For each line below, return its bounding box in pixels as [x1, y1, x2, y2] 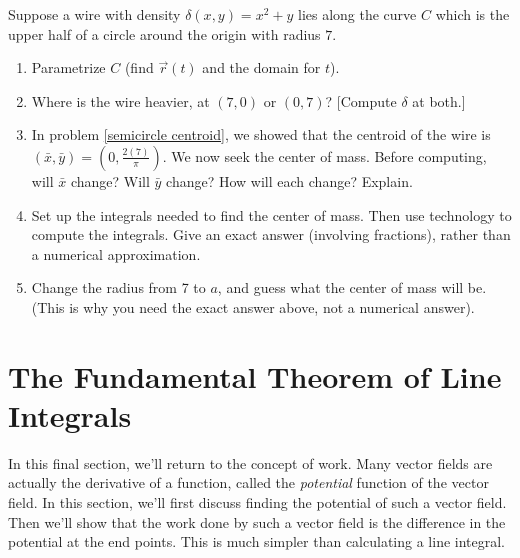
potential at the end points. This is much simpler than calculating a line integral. [8, 531, 506, 552]
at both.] [412, 90, 466, 111]
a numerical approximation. [31, 243, 201, 264]
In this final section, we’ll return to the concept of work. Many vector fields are [8, 452, 493, 473]
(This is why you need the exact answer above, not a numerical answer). [31, 296, 475, 317]
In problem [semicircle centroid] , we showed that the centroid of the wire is [31, 124, 491, 145]
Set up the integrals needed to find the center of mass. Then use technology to [31, 204, 512, 225]
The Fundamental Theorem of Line [8, 355, 502, 396]
